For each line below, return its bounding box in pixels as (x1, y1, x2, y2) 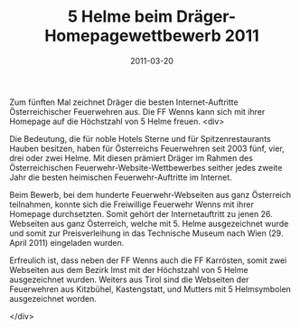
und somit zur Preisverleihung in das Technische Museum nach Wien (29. (9, 228, 284, 239)
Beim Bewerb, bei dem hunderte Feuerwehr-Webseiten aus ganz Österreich (9, 189, 292, 200)
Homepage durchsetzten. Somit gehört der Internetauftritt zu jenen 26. (9, 208, 273, 219)
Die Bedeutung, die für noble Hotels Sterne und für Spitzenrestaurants (9, 133, 271, 144)
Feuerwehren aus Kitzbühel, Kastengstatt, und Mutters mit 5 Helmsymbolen (9, 283, 292, 295)
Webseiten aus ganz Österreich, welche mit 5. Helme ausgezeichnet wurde (9, 218, 289, 229)
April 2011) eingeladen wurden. (9, 237, 125, 248)
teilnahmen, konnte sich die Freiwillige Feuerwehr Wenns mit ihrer (9, 199, 255, 210)
